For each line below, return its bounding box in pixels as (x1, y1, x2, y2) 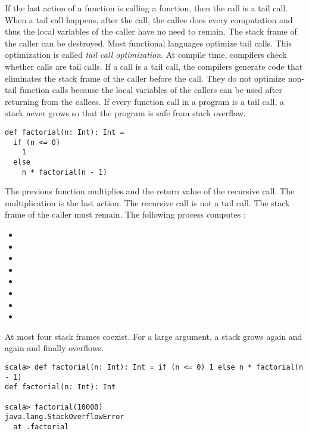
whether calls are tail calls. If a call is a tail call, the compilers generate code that (5, 60, 303, 72)
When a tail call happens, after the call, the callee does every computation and (5, 13, 293, 26)
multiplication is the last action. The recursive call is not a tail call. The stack (5, 196, 290, 209)
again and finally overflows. (5, 342, 104, 354)
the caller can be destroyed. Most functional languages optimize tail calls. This (5, 36, 292, 49)
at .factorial (13, 422, 69, 431)
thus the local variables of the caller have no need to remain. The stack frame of (5, 25, 297, 38)
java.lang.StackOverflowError (5, 413, 124, 421)
